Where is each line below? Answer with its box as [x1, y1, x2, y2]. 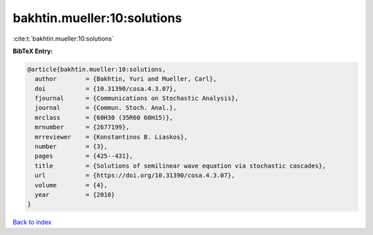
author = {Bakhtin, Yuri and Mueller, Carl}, [35, 75, 217, 83]
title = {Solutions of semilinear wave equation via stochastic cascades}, [35, 162, 326, 170]
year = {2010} [35, 191, 115, 198]
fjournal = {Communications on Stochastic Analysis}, [35, 94, 239, 103]
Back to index [12, 218, 52, 227]
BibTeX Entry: [12, 47, 53, 55]
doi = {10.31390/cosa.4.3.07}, [35, 85, 178, 92]
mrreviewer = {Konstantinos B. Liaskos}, [35, 133, 188, 141]
